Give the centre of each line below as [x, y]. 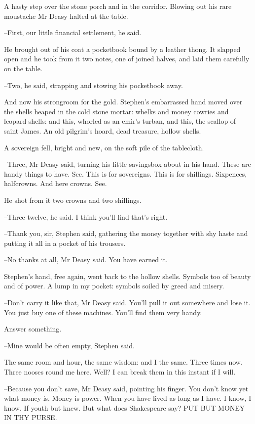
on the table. [23, 68]
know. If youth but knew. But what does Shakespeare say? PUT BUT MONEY [125, 407]
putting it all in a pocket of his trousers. [65, 243]
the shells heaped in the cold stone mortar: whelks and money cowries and [116, 111]
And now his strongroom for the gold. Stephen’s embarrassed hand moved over [123, 102]
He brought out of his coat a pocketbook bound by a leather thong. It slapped [122, 49]
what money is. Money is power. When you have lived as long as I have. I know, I [128, 398]
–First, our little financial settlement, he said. [73, 32]
